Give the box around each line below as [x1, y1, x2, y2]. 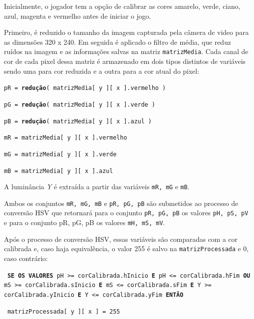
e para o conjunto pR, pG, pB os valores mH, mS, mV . [4, 217, 165, 228]
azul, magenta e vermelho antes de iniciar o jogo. [4, 10, 151, 21]
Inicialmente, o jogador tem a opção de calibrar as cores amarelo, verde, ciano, [4, 1, 241, 11]
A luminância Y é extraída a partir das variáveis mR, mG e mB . [4, 181, 190, 192]
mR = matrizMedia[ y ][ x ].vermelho [4, 134, 127, 142]
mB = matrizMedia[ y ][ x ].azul [4, 167, 113, 174]
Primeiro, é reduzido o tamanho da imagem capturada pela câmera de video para [4, 27, 249, 37]
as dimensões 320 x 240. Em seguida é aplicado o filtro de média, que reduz [4, 36, 231, 47]
